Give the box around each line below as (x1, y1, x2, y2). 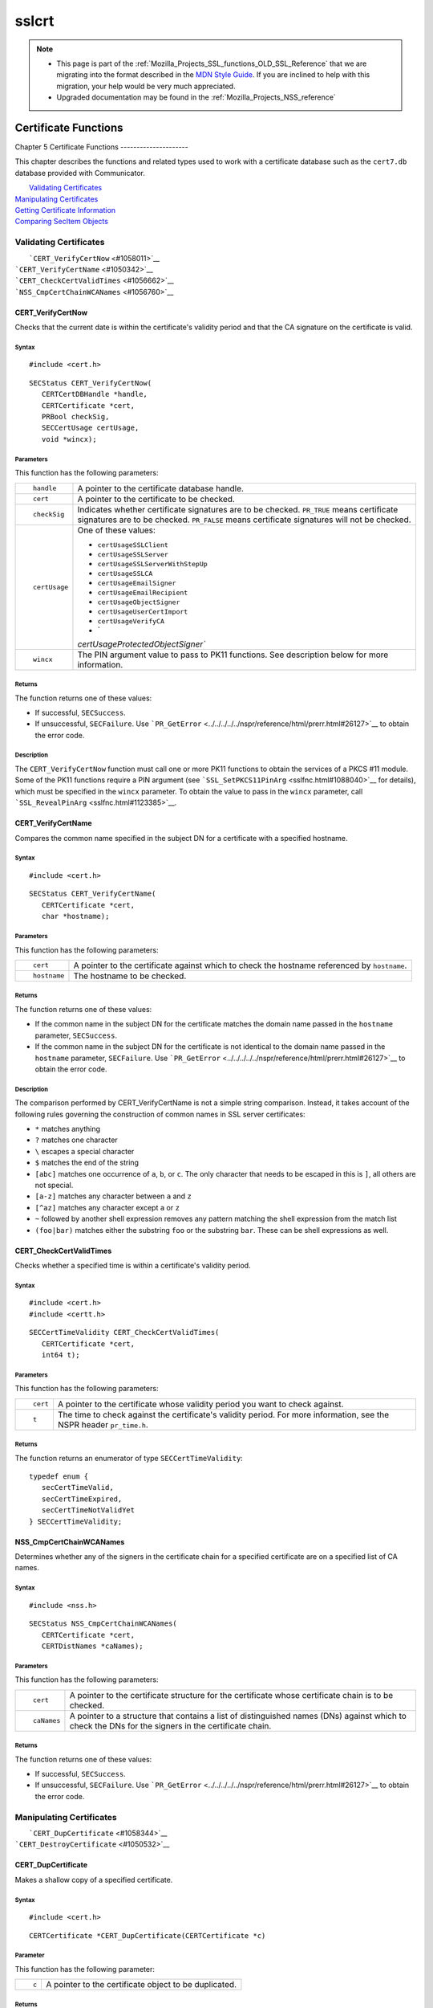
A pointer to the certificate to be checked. (77, 493, 236, 504)
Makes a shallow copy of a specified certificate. (14, 1875, 173, 1884)
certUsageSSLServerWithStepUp (97, 559, 208, 568)
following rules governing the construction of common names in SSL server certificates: (14, 1109, 306, 1119)
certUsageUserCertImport (97, 607, 188, 616)
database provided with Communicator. (14, 168, 146, 178)
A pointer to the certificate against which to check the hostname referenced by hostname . (73, 960, 407, 971)
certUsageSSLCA (97, 569, 153, 578)
